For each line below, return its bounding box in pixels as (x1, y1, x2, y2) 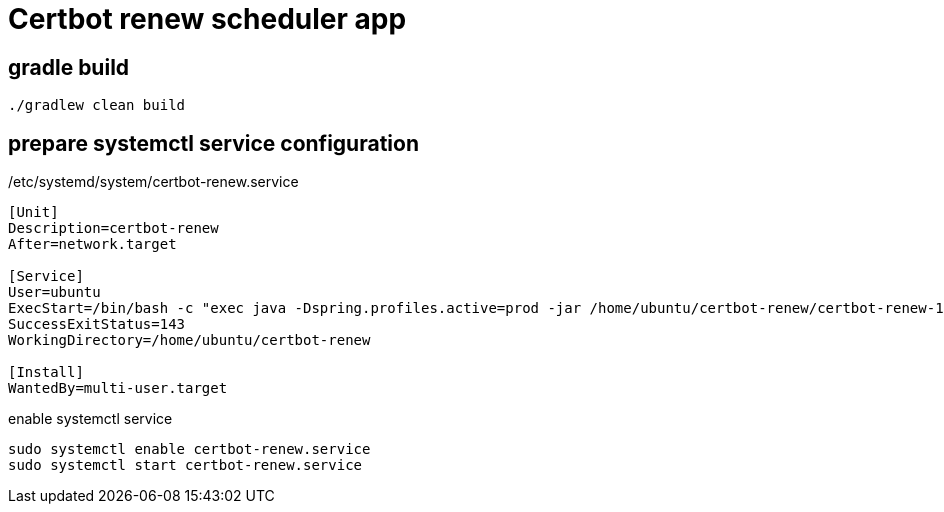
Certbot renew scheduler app (8, 2, 407, 36)
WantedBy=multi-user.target (8, 380, 228, 397)
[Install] (8, 364, 84, 381)
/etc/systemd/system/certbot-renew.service (8, 173, 299, 191)
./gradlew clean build (8, 97, 186, 114)
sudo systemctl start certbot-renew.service (8, 457, 363, 474)
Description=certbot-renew (8, 220, 219, 237)
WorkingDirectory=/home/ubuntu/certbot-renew (8, 332, 371, 349)
